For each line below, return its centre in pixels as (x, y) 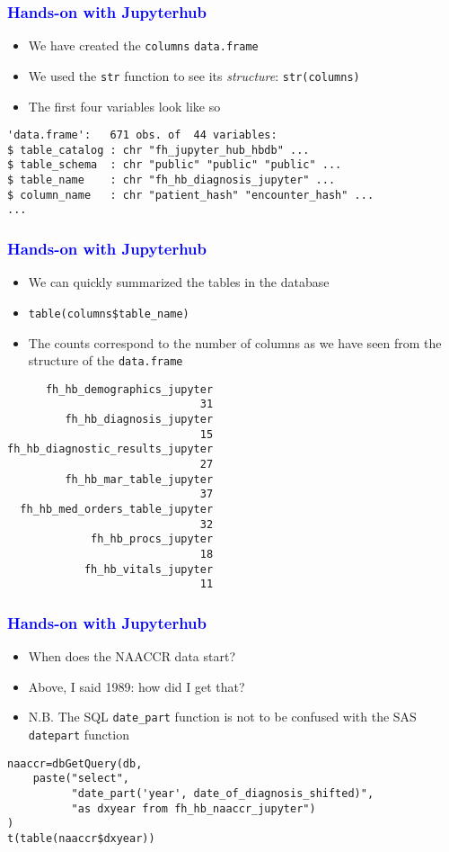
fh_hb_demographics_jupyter (129, 389)
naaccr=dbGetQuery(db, (75, 763)
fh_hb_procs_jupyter (152, 539)
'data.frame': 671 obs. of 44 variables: (142, 135)
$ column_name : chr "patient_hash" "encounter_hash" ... (191, 195)
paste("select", (81, 779)
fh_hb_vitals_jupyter (149, 569)
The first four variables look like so (124, 106)
